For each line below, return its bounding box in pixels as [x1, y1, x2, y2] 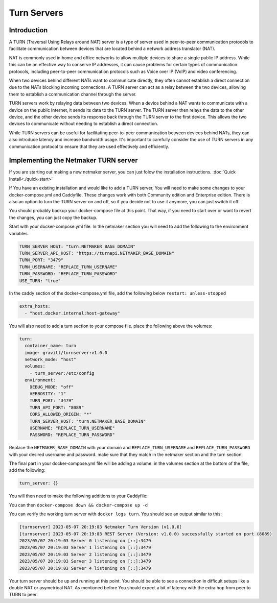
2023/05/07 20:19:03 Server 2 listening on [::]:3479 [19, 552, 151, 557]
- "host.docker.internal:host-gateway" [24, 310, 120, 316]
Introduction [9, 26, 48, 34]
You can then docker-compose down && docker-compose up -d [9, 502, 148, 508]
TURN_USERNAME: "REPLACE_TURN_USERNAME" [19, 264, 117, 269]
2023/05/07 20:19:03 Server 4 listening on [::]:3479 [19, 565, 151, 571]
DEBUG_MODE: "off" [29, 384, 74, 389]
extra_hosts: [19, 304, 51, 309]
